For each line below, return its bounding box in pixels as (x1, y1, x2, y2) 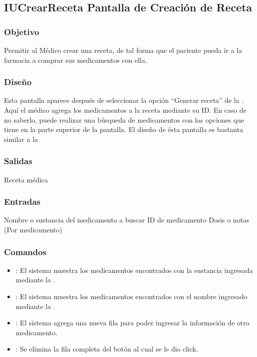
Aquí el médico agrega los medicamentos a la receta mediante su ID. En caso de (4, 105, 247, 115)
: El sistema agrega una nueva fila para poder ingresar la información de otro (15, 317, 250, 328)
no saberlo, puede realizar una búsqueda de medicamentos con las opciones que (4, 114, 244, 125)
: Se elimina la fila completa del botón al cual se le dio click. (15, 344, 199, 354)
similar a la (4, 134, 38, 144)
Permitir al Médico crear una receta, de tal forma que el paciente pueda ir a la (4, 45, 242, 55)
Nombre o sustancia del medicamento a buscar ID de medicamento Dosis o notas (4, 215, 250, 225)
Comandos (4, 245, 47, 258)
